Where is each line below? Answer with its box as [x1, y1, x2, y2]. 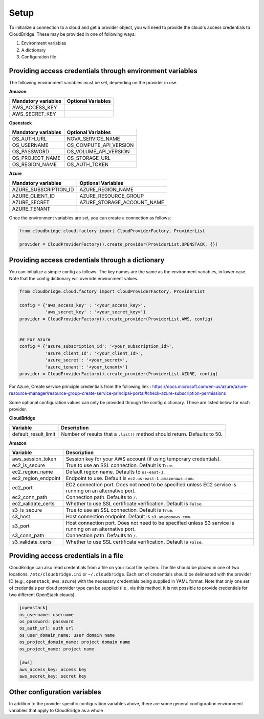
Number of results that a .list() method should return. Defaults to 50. [61, 431, 222, 437]
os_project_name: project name [19, 646, 95, 651]
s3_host [12, 513, 30, 520]
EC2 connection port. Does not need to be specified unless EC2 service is [66, 481, 237, 488]
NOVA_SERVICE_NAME [66, 135, 120, 142]
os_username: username [19, 612, 74, 617]
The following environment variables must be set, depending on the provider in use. [9, 80, 178, 86]
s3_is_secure [12, 507, 42, 514]
